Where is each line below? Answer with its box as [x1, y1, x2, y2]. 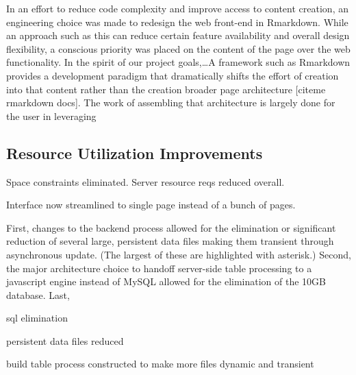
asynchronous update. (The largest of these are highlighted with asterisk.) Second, [6, 247, 351, 261]
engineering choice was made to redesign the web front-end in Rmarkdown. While [6, 14, 348, 29]
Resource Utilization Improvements [6, 142, 263, 163]
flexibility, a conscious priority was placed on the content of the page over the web [6, 41, 351, 56]
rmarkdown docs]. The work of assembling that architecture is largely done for [6, 95, 335, 110]
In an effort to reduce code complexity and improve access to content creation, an [6, 1, 348, 15]
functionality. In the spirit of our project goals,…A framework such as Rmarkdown [6, 55, 351, 69]
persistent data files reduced [6, 333, 124, 348]
